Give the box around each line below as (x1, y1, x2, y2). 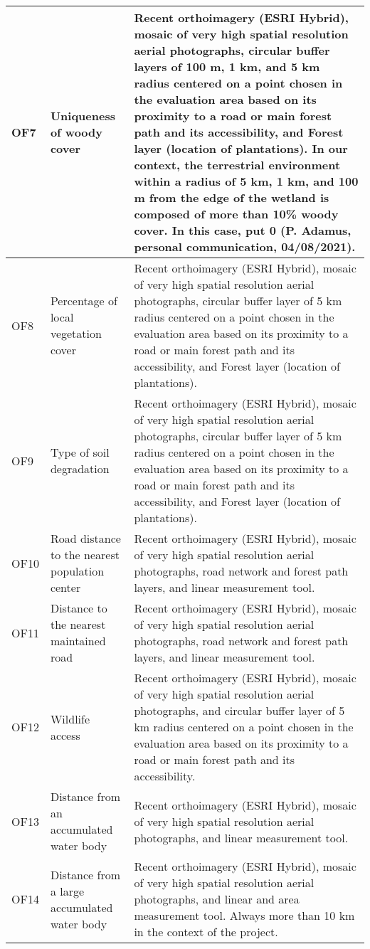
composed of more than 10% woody (134, 206, 339, 222)
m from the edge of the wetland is (134, 189, 329, 206)
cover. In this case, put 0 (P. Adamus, (134, 222, 351, 238)
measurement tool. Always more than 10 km (134, 907, 355, 923)
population (50, 563, 105, 579)
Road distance (50, 530, 121, 546)
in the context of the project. (134, 923, 278, 940)
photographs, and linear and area (134, 891, 300, 907)
